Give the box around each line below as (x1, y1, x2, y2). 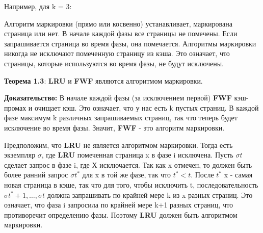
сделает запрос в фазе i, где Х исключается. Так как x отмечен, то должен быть (4, 159, 252, 170)
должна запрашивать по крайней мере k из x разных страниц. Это (47, 189, 253, 200)
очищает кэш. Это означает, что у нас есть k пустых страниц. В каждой (35, 102, 259, 113)
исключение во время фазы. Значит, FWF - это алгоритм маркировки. (4, 122, 225, 133)
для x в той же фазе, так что (82, 169, 171, 180)
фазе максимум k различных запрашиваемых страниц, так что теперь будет (4, 112, 238, 123)
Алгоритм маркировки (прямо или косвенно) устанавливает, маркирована (4, 18, 232, 29)
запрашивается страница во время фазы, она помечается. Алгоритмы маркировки (4, 38, 256, 48)
